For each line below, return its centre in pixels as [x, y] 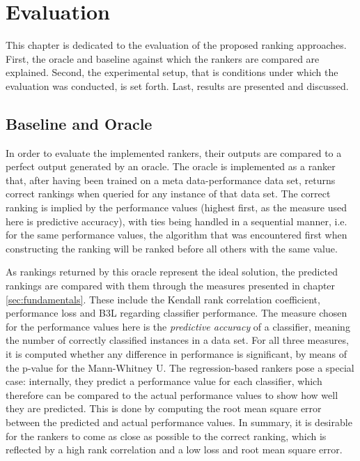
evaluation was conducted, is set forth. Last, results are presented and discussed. [177, 85]
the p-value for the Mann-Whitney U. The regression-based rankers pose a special [180, 367]
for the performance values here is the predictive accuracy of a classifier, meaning [178, 326]
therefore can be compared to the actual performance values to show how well [172, 394]
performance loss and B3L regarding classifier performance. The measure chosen [177, 313]
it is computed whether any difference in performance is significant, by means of [177, 354]
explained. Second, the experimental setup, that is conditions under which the [172, 72]
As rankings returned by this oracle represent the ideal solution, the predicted [172, 272]
